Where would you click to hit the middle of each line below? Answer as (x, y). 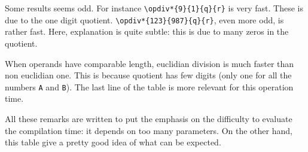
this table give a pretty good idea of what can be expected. (113, 142)
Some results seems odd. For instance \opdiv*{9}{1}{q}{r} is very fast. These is (154, 8)
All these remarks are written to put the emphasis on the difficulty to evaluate (149, 118)
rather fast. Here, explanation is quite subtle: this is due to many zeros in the (147, 31)
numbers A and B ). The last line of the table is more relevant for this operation (149, 86)
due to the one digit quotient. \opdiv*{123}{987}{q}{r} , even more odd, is (144, 19)
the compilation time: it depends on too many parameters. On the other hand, (149, 130)
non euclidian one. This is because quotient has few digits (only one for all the (148, 75)
